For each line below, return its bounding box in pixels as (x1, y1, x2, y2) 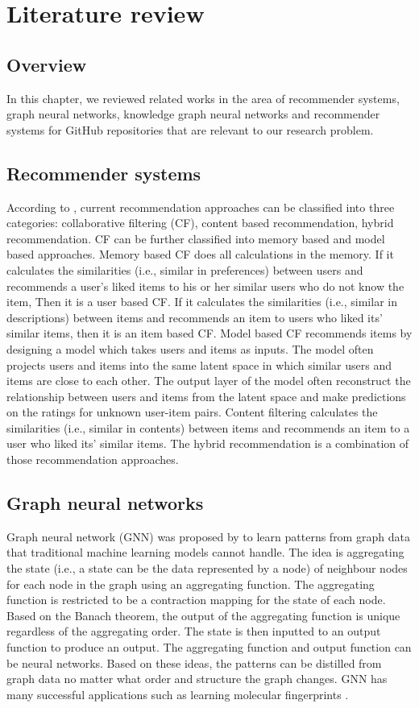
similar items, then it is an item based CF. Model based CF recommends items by (6, 325, 413, 342)
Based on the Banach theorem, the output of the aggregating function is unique (6, 607, 400, 623)
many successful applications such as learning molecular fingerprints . (6, 685, 349, 702)
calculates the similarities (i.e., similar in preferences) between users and (6, 261, 363, 278)
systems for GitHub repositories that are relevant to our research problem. (6, 121, 374, 138)
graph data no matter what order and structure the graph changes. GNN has (6, 670, 388, 687)
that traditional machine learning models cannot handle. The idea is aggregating (6, 544, 404, 561)
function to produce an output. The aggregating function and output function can (6, 639, 412, 656)
